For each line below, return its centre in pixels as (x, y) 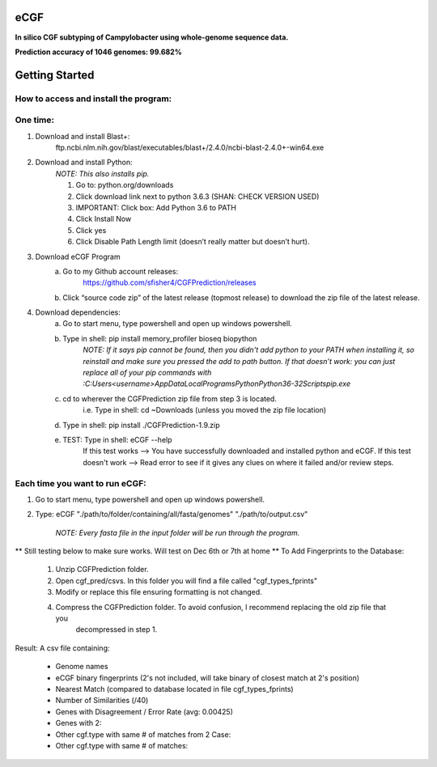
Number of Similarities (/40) (102, 701)
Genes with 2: (78, 723)
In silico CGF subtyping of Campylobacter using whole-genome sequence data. (152, 37)
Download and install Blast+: (83, 136)
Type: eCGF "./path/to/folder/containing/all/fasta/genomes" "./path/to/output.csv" (172, 515)
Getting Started (55, 75)
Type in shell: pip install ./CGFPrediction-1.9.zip (141, 425)
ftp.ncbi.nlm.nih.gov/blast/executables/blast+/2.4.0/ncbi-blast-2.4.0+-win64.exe (190, 148)
